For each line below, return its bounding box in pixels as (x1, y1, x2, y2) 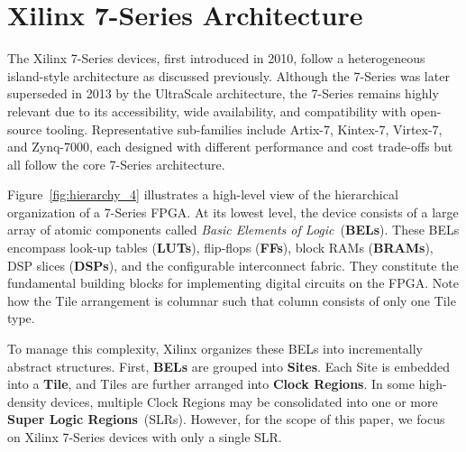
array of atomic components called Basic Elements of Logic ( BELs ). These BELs (7, 220, 460, 239)
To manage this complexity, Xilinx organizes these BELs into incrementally (7, 339, 424, 358)
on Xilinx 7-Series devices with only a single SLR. (7, 428, 282, 446)
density (7, 392, 47, 410)
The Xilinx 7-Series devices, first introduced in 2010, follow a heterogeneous (7, 49, 425, 68)
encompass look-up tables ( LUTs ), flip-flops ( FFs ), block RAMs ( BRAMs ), (7, 238, 434, 257)
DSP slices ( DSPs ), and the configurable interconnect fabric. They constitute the (7, 255, 459, 274)
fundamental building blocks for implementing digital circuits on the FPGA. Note (7, 273, 459, 292)
